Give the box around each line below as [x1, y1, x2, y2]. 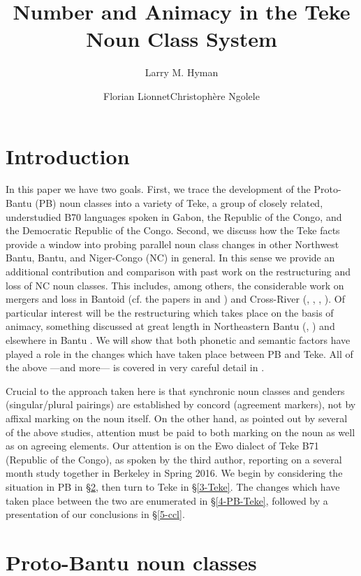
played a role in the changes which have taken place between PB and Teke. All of [6, 346, 353, 361]
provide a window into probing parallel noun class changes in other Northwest [6, 236, 339, 251]
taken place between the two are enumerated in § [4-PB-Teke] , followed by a [6, 493, 328, 507]
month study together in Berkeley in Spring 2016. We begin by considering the [6, 466, 343, 480]
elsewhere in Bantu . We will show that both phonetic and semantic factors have [6, 332, 351, 347]
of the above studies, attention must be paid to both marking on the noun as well [6, 424, 355, 439]
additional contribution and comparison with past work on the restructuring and [6, 264, 351, 278]
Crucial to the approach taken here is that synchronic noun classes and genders [6, 383, 345, 398]
